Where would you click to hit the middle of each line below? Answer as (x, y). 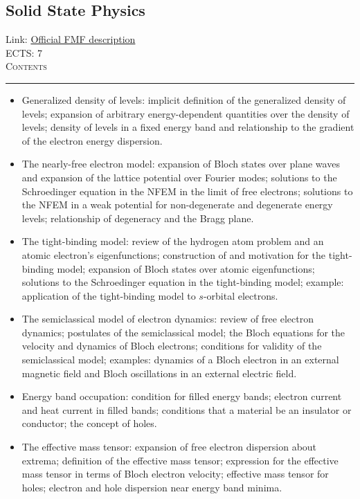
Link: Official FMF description (71, 39)
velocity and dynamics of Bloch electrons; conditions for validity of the (172, 346)
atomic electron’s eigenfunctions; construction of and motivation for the (174, 254)
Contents (26, 66)
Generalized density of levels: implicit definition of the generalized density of (184, 99)
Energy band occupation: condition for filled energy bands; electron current (182, 396)
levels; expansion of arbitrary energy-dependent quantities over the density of (186, 113)
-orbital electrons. (241, 295)
